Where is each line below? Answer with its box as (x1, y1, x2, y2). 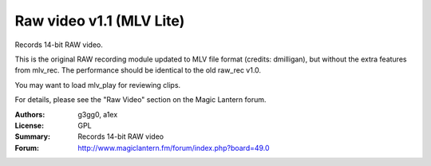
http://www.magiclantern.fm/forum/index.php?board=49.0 (77, 143, 271, 152)
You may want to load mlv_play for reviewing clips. (14, 80, 181, 89)
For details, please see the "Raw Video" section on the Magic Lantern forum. (14, 95, 267, 105)
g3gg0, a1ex (77, 109, 118, 119)
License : (14, 121, 44, 130)
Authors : (14, 109, 45, 119)
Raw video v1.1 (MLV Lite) (14, 12, 185, 30)
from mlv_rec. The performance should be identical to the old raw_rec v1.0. (14, 65, 262, 75)
